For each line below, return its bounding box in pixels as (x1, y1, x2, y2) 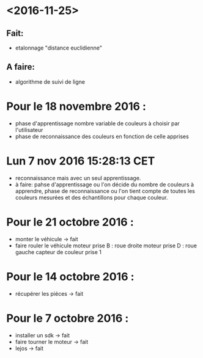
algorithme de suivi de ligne (15, 78, 86, 86)
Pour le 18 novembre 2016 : (6, 100, 147, 113)
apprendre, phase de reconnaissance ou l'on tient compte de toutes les (15, 187, 196, 194)
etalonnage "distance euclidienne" (15, 44, 103, 51)
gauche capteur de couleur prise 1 (15, 248, 102, 255)
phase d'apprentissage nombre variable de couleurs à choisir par (15, 120, 180, 127)
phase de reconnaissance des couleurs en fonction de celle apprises (15, 133, 190, 140)
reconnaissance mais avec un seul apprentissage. (15, 174, 141, 181)
